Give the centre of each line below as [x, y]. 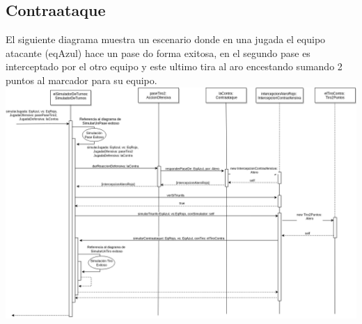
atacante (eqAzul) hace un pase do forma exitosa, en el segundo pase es [158, 52]
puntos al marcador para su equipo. [81, 80]
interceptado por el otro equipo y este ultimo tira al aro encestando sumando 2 [174, 66]
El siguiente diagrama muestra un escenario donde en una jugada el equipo [166, 39]
